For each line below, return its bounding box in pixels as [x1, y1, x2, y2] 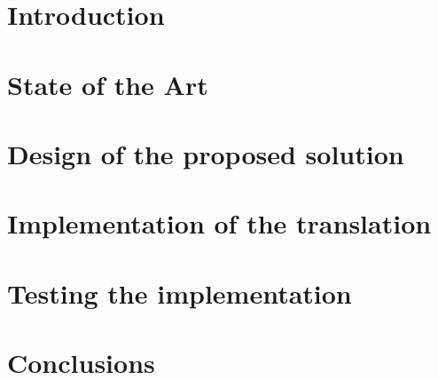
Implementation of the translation [7, 205, 432, 241]
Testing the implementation [7, 274, 352, 311]
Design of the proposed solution [7, 135, 404, 171]
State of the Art [7, 66, 208, 102]
